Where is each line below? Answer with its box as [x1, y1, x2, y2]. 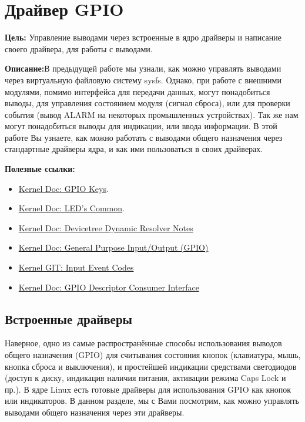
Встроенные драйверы [5, 309, 132, 328]
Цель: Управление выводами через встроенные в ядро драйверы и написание [5, 31, 281, 43]
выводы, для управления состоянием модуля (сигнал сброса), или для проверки [5, 97, 290, 109]
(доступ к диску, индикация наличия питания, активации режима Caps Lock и [5, 372, 286, 384]
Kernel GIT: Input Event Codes [18, 261, 134, 274]
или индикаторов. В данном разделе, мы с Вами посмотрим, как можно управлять [5, 394, 299, 407]
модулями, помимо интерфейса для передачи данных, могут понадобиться [5, 85, 270, 97]
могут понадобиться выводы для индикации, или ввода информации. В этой [5, 120, 277, 132]
